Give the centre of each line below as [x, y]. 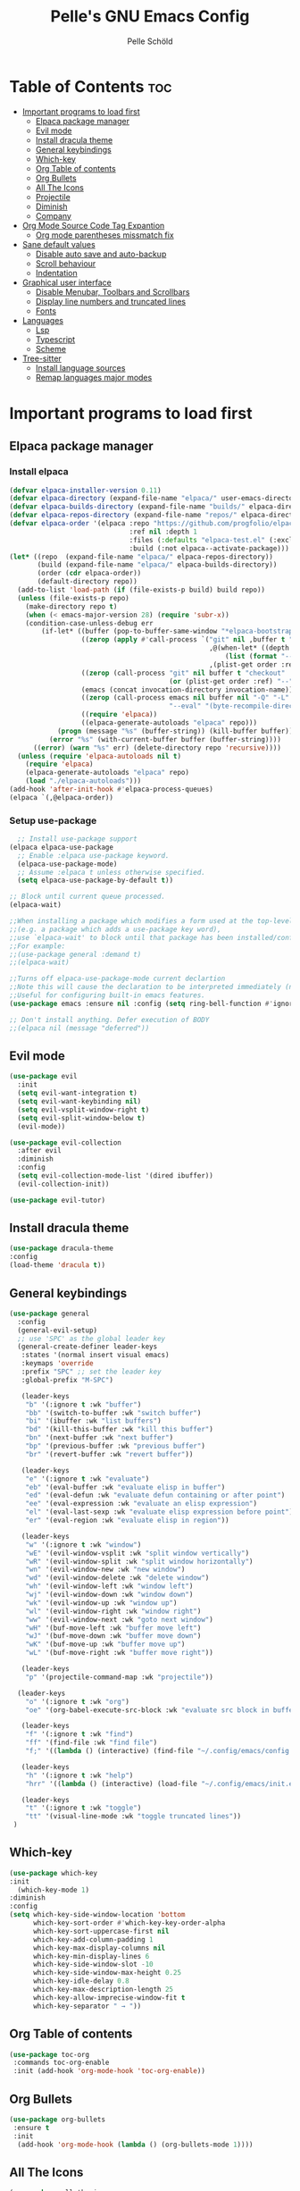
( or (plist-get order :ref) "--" [231, 681]
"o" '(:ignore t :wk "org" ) [77, 1701]
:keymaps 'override [57, 1364]
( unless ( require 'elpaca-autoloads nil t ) [99, 756]
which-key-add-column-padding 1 [93, 1939]
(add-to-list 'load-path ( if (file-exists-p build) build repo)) [142, 590]
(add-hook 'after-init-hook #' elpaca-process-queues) [112, 789]
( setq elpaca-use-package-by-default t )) [96, 881]
